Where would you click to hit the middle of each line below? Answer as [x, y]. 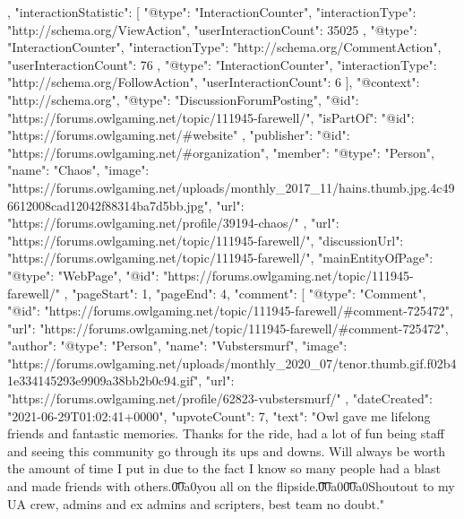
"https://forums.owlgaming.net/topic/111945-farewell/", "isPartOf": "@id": [211, 117]
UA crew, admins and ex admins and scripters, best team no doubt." [196, 503]
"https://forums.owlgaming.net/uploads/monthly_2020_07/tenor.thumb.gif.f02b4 [232, 363]
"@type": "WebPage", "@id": [83, 275]
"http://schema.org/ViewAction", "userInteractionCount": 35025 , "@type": [212, 29]
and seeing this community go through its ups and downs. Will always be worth [226, 450]
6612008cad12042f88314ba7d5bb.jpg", [110, 205]
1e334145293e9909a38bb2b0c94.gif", [105, 381]
